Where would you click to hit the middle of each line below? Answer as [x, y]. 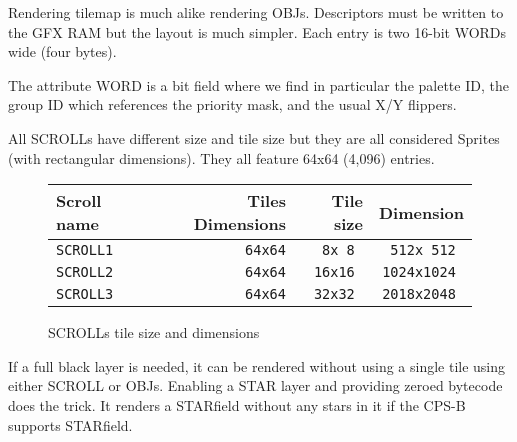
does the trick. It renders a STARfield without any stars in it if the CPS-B [237, 404]
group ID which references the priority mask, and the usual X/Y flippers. [232, 104]
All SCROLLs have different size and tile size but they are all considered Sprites [254, 137]
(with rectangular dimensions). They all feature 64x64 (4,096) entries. [221, 157]
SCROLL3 [85, 294]
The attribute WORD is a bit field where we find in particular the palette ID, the [258, 84]
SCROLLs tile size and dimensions [154, 332]
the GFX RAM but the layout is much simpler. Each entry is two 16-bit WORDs [257, 31]
